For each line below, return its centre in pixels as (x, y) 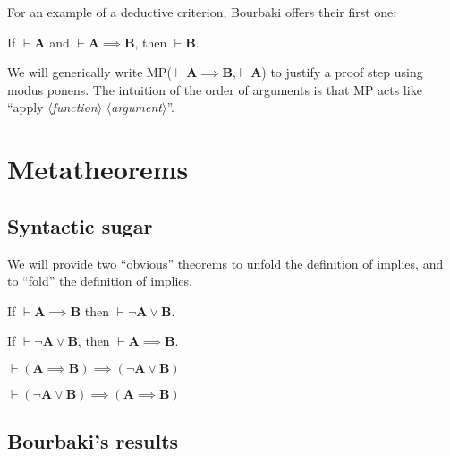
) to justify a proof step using (342, 72)
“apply (25, 107)
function (75, 107)
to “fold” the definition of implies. (100, 281)
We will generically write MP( (89, 72)
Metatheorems (98, 169)
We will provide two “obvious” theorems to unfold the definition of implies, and (225, 263)
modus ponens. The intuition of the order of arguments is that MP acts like (215, 89)
